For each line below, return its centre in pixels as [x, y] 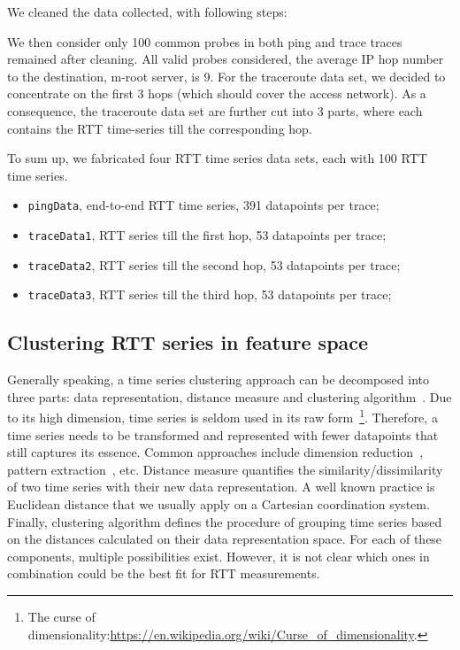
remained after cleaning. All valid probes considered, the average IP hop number [226, 59]
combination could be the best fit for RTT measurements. [164, 573]
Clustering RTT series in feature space [188, 342]
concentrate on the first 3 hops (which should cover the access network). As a [217, 93]
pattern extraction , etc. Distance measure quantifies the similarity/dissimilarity [225, 469]
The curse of [61, 616]
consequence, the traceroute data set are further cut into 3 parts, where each [215, 110]
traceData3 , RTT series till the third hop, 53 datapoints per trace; [210, 294]
